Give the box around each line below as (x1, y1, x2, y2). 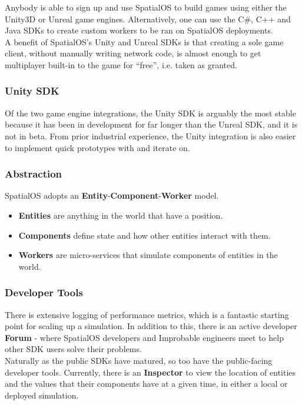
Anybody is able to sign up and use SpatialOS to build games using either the (5, 1, 287, 13)
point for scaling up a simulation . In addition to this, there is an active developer (5, 320, 297, 332)
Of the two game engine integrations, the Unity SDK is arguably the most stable (5, 106, 296, 119)
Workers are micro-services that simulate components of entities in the (18, 249, 278, 261)
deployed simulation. (5, 389, 79, 401)
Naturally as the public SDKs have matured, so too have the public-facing (5, 354, 273, 366)
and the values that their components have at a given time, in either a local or (5, 377, 288, 390)
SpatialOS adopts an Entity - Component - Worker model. (5, 189, 219, 202)
